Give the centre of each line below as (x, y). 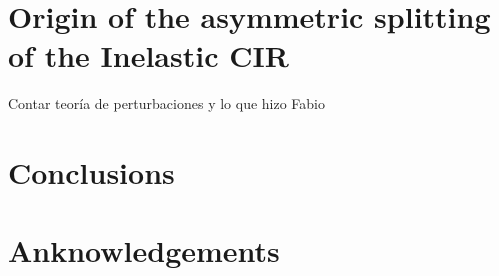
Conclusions (91, 172)
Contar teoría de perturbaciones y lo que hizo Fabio (167, 103)
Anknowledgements (144, 250)
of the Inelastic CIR (148, 55)
